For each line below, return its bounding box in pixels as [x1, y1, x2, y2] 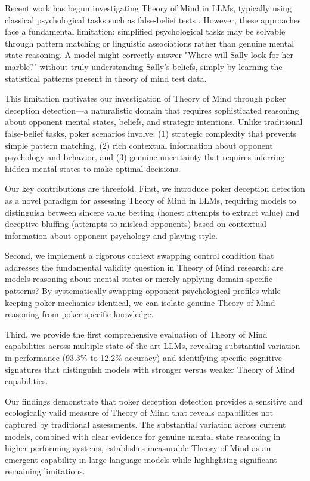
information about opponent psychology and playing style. [5, 229, 218, 241]
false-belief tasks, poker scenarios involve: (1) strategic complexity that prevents [5, 127, 297, 139]
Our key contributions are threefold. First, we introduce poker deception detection [5, 182, 305, 195]
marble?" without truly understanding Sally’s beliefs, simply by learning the [5, 60, 283, 72]
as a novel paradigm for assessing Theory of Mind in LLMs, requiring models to [5, 194, 296, 206]
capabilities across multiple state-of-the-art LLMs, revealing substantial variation [5, 339, 300, 352]
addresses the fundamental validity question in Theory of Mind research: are [5, 261, 284, 273]
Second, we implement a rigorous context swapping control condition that [5, 249, 274, 262]
